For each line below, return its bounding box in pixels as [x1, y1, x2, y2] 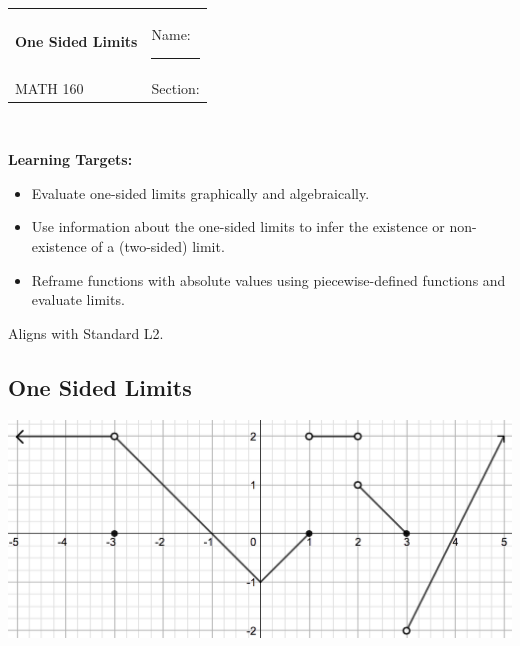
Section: [151, 77, 200, 98]
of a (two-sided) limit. [91, 236, 225, 257]
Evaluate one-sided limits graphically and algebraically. [31, 182, 370, 203]
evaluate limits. [31, 289, 125, 310]
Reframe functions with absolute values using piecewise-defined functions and [31, 269, 506, 290]
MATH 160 [15, 77, 84, 98]
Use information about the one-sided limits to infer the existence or [31, 216, 445, 237]
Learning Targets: [8, 149, 133, 170]
